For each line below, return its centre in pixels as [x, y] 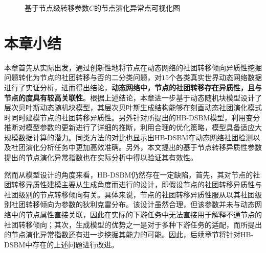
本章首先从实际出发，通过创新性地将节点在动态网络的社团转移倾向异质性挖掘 [133, 67]
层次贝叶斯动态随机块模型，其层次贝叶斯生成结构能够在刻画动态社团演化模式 [133, 107]
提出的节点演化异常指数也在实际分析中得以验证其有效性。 [101, 157]
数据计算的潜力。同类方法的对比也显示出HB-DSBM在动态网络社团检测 [136, 137]
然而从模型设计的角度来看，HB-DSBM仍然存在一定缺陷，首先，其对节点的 [129, 174]
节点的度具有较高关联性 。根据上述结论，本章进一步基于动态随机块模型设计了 [133, 97]
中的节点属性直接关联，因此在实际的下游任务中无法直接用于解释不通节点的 [136, 214]
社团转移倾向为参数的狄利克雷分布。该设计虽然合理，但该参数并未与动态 [133, 204]
